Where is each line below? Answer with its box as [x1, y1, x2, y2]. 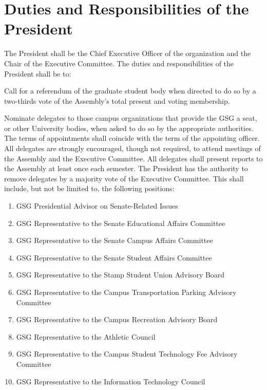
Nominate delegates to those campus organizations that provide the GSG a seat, [4, 113, 257, 123]
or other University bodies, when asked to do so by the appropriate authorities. [4, 122, 254, 133]
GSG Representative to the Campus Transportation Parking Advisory [16, 287, 237, 297]
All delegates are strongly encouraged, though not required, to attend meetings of [4, 143, 261, 154]
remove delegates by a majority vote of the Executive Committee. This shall [4, 173, 244, 183]
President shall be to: [4, 68, 71, 79]
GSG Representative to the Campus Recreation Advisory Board [16, 314, 218, 325]
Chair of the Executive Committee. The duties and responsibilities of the [4, 58, 234, 68]
